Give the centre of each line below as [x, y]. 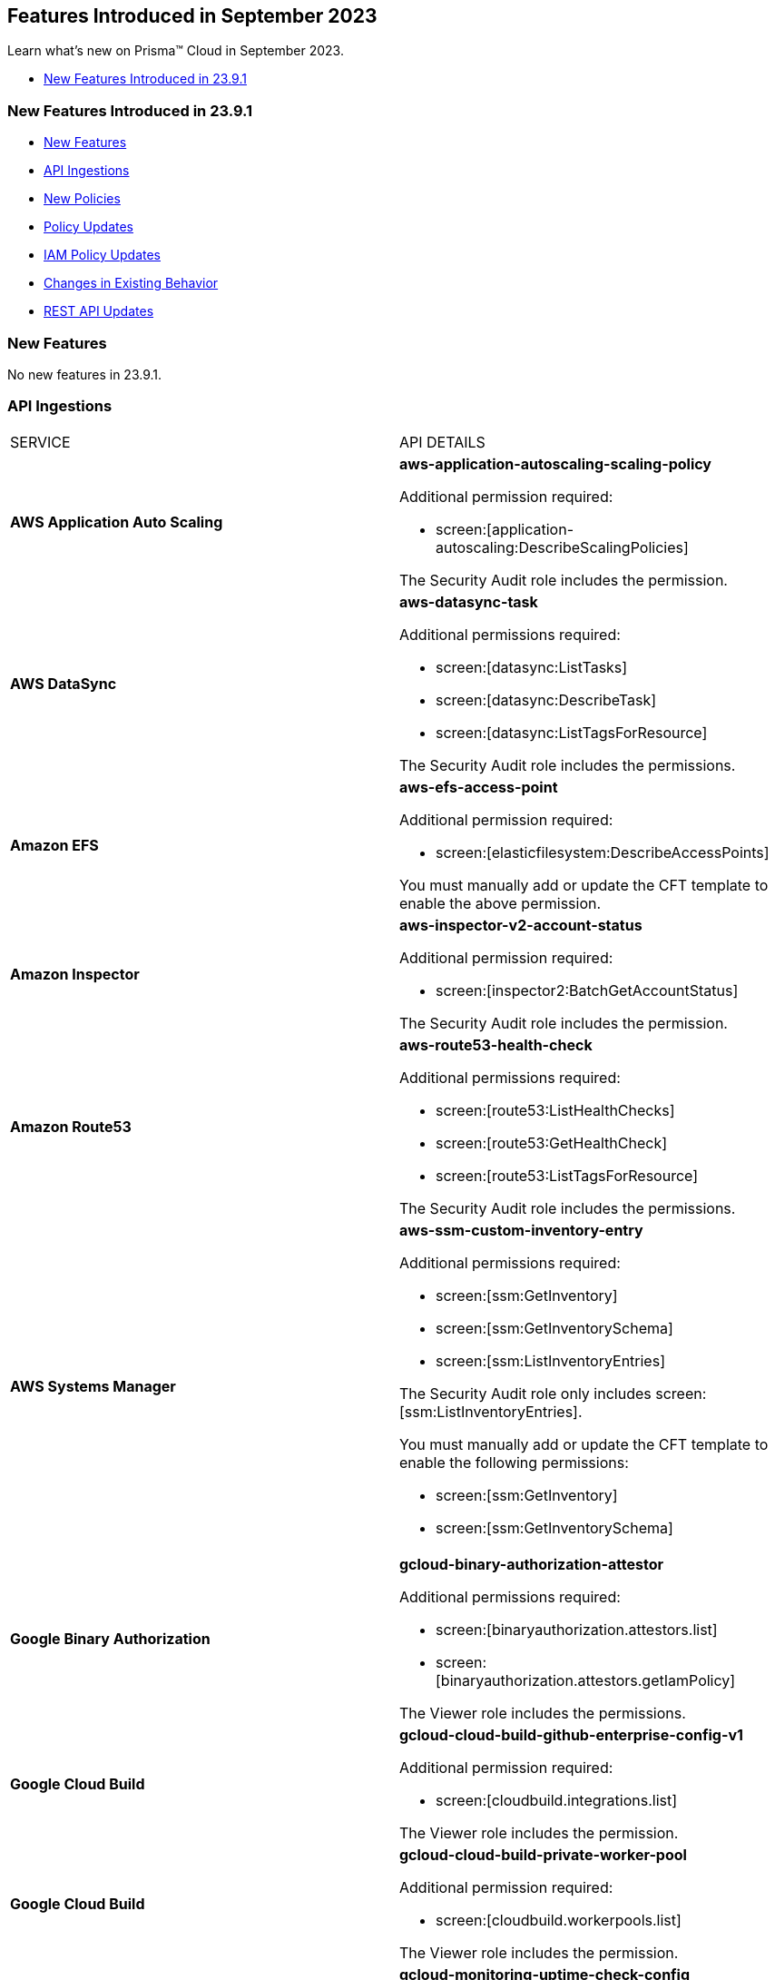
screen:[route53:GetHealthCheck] [551, 1143]
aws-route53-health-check [496, 1044]
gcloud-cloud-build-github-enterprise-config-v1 [571, 1734]
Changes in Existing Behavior [131, 283]
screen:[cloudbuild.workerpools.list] [559, 1920]
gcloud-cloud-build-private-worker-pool [543, 1854]
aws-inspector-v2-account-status [521, 925]
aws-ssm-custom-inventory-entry [521, 1230]
